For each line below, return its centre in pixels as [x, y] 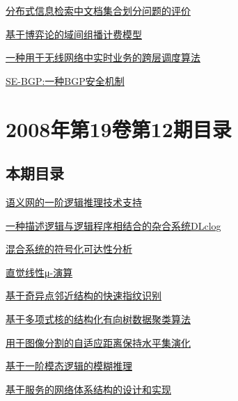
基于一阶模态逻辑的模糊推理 [69, 366]
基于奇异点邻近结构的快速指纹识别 [84, 296]
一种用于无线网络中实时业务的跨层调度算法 [103, 57]
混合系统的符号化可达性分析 [69, 249]
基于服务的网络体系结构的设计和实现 [88, 389]
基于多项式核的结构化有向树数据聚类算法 [98, 319]
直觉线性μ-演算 [39, 272]
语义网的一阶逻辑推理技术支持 [74, 202]
